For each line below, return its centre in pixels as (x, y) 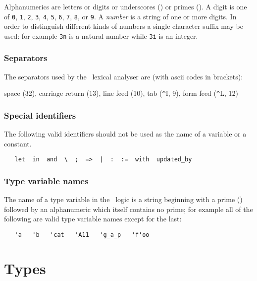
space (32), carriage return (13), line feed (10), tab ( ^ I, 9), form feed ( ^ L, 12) (121, 93)
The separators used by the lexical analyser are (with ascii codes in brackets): (124, 76)
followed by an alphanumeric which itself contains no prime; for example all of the (128, 209)
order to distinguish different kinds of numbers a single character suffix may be (124, 26)
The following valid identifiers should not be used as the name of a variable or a (125, 134)
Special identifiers (40, 115)
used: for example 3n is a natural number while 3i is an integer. (101, 35)
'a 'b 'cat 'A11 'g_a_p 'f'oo (82, 235)
